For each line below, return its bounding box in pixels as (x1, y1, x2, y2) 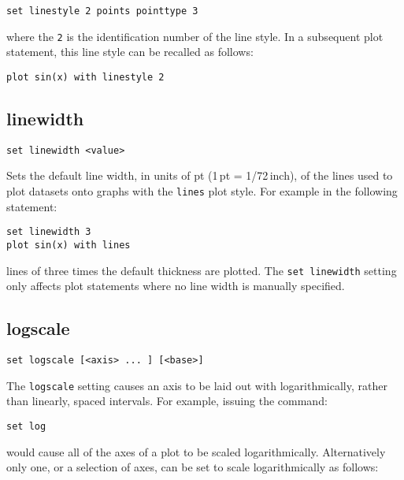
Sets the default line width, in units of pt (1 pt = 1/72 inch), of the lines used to (6, 167, 393, 184)
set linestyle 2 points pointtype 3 (6, 6, 198, 17)
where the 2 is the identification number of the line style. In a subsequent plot (6, 28, 384, 44)
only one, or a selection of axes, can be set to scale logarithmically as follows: (6, 459, 379, 475)
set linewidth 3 (6, 226, 91, 238)
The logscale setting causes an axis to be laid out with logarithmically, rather (6, 377, 387, 393)
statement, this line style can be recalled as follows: (6, 43, 254, 60)
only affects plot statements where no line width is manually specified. (6, 277, 345, 294)
